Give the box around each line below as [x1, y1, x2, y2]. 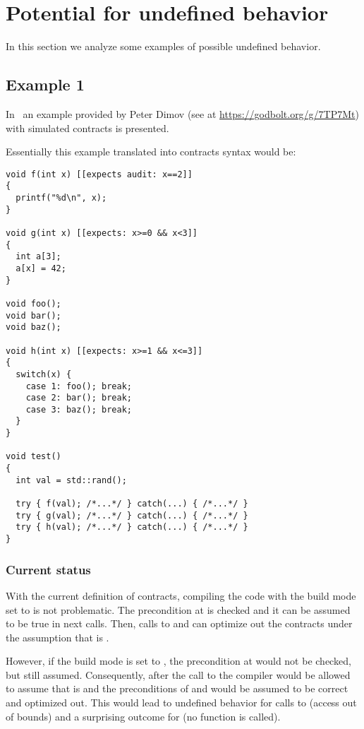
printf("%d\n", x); [16, 193, 107, 203]
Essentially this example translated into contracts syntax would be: [6, 144, 296, 159]
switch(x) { [16, 369, 72, 379]
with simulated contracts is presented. [6, 120, 169, 135]
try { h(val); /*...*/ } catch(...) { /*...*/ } [16, 522, 248, 533]
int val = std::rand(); [16, 475, 127, 485]
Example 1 [6, 73, 85, 95]
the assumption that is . [6, 629, 109, 644]
